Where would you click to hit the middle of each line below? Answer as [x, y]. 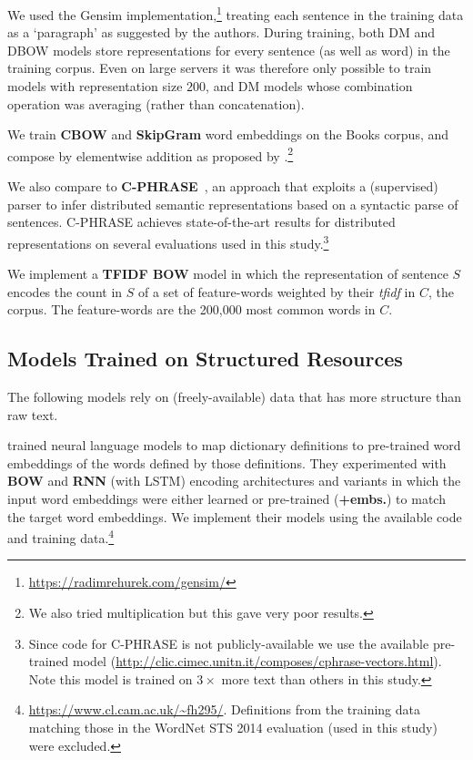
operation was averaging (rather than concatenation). [156, 103]
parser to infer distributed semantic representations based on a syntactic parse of [233, 204]
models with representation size [95, 86]
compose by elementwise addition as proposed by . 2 [151, 154]
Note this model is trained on [111, 678]
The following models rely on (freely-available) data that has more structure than [234, 397]
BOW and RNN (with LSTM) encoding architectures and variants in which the [234, 481]
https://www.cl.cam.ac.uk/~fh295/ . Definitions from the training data [225, 709]
